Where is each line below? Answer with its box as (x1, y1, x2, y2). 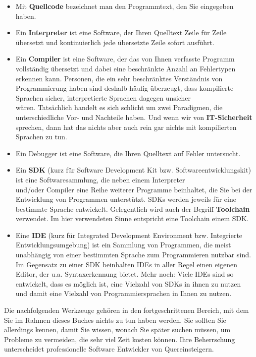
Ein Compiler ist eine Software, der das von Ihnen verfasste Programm (15, 54, 235, 64)
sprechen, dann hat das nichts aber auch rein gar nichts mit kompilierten (15, 121, 237, 132)
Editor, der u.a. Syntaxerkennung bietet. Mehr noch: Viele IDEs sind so (15, 269, 234, 279)
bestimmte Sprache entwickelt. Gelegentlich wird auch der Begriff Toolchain (15, 203, 250, 214)
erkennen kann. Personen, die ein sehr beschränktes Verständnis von (15, 73, 223, 83)
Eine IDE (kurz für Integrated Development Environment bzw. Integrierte (15, 230, 243, 240)
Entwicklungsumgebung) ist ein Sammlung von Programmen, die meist (15, 239, 231, 250)
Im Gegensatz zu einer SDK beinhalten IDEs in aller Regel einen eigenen (15, 259, 237, 269)
